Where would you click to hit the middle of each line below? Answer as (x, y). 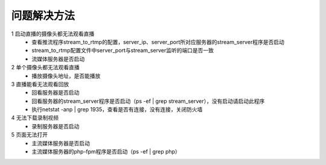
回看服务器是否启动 (56, 93)
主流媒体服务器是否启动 (61, 143)
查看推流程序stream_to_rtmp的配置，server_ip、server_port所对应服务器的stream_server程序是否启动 (158, 42)
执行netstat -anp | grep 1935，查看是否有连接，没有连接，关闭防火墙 (117, 110)
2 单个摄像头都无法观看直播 (45, 67)
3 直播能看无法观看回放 (40, 84)
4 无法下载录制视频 (35, 118)
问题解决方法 (43, 16)
